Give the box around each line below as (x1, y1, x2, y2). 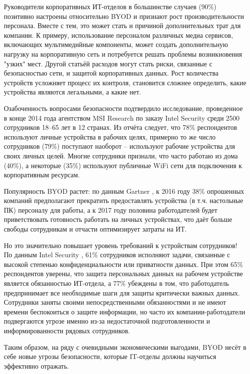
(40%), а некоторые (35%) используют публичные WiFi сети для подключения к (4, 160, 242, 170)
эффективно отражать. (4, 360, 69, 371)
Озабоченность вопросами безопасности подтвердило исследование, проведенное (4, 103, 243, 113)
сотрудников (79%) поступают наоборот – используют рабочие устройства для (4, 141, 235, 151)
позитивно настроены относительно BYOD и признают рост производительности (4, 11, 244, 21)
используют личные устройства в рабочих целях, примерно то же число (4, 131, 216, 141)
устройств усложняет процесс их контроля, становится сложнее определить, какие (4, 77, 247, 87)
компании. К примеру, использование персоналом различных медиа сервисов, (4, 30, 233, 40)
